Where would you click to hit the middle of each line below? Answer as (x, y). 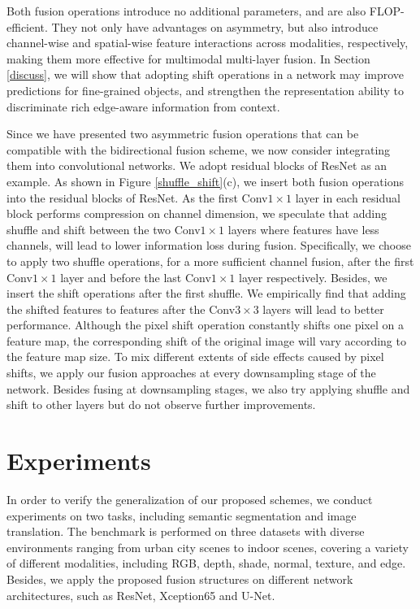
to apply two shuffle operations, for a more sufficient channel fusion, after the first (210, 261)
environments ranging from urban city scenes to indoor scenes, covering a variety (208, 547)
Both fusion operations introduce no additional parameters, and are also (186, 11)
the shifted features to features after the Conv (121, 309)
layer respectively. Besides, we (313, 277)
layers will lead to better (323, 309)
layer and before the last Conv (136, 277)
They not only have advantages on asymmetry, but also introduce (215, 26)
